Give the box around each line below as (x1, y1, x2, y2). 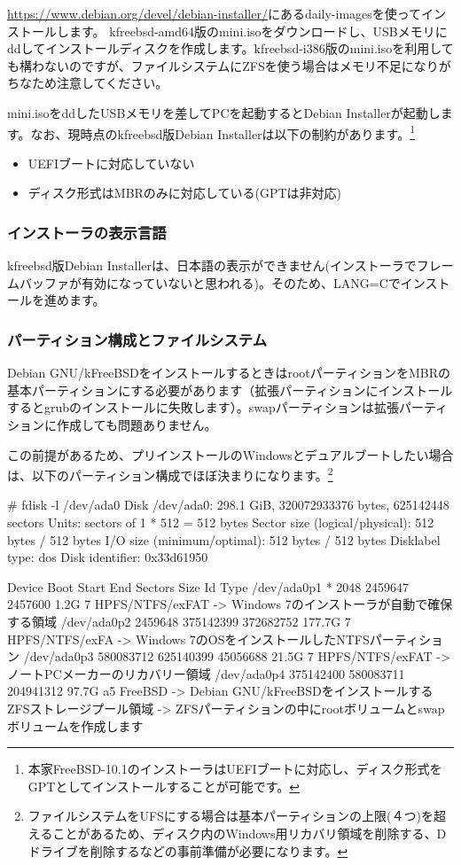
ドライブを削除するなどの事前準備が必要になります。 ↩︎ (27, 841, 348, 860)
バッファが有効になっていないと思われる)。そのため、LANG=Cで (19, 273, 401, 292)
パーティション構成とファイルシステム (7, 328, 267, 350)
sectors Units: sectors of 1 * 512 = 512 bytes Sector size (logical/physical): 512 (7, 513, 434, 532)
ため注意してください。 (31, 74, 168, 92)
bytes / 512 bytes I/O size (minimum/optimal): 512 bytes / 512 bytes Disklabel (7, 530, 441, 549)
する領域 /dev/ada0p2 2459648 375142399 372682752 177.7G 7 (7, 612, 351, 630)
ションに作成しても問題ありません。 (7, 416, 217, 433)
